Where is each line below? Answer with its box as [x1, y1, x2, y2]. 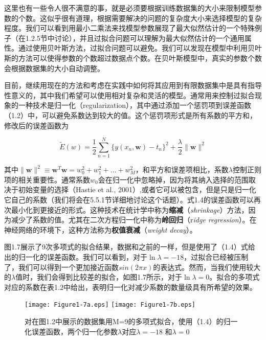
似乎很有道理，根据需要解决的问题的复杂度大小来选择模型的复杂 [47, 12, 262, 23]
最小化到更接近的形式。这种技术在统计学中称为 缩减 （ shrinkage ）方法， [11, 204, 249, 215]
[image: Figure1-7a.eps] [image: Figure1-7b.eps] [25, 301, 195, 309]
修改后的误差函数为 [4, 120, 69, 130]
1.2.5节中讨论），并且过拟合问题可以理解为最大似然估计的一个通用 [25, 32, 245, 43]
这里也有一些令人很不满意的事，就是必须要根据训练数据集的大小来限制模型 [4, 3, 255, 13]
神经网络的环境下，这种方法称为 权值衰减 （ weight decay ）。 [4, 224, 197, 235]
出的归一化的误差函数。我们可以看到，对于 [4, 252, 147, 262]
